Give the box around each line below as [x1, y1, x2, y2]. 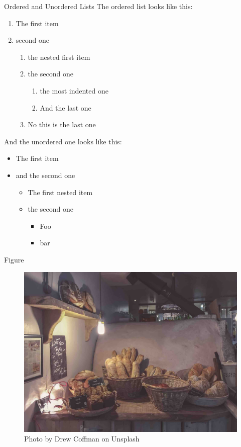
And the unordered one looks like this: [4, 136, 122, 146]
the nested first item [28, 51, 90, 62]
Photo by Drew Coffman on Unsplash [24, 433, 140, 444]
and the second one [16, 169, 75, 180]
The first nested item [28, 187, 93, 197]
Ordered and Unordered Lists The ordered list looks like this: [4, 1, 193, 11]
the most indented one [40, 85, 108, 96]
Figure [4, 254, 24, 264]
